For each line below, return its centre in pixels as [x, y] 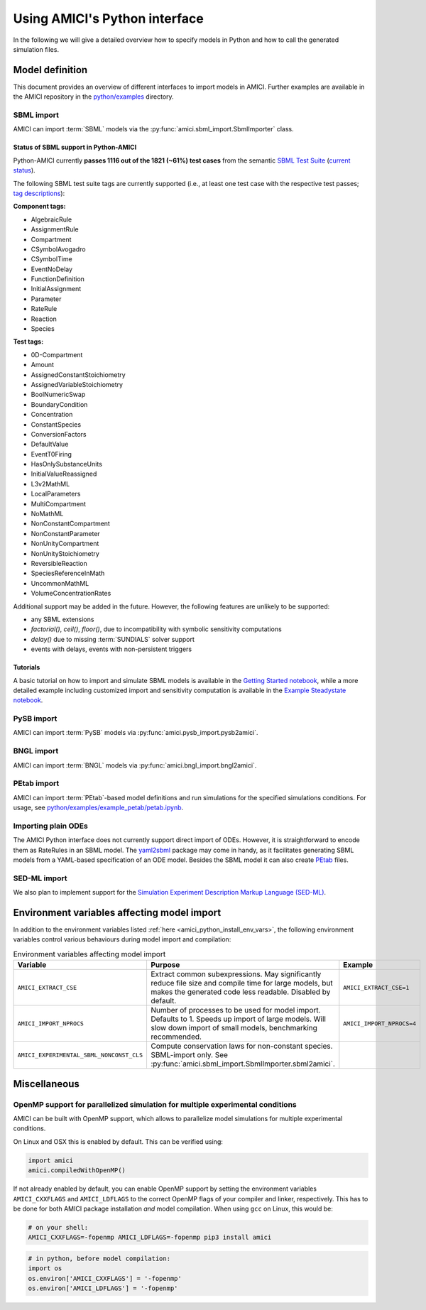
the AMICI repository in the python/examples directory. [93, 97]
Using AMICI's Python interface [108, 18]
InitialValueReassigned [64, 474]
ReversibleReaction [59, 563]
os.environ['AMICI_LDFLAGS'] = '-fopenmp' [103, 1288]
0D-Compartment [57, 354]
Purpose [165, 965]
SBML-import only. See [189, 1055]
